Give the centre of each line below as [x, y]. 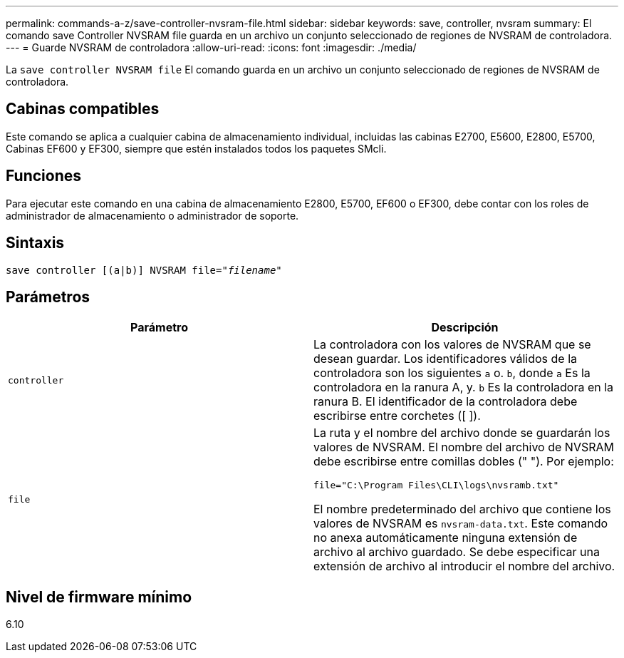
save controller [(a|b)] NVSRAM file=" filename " [144, 270]
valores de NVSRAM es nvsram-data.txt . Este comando [461, 524]
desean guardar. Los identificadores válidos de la [446, 359]
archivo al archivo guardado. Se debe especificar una [457, 552]
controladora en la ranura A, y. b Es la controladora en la [464, 387]
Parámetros [48, 297]
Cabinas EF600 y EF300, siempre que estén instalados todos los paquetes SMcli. [196, 148]
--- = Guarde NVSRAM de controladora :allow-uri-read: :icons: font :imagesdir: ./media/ [211, 47]
